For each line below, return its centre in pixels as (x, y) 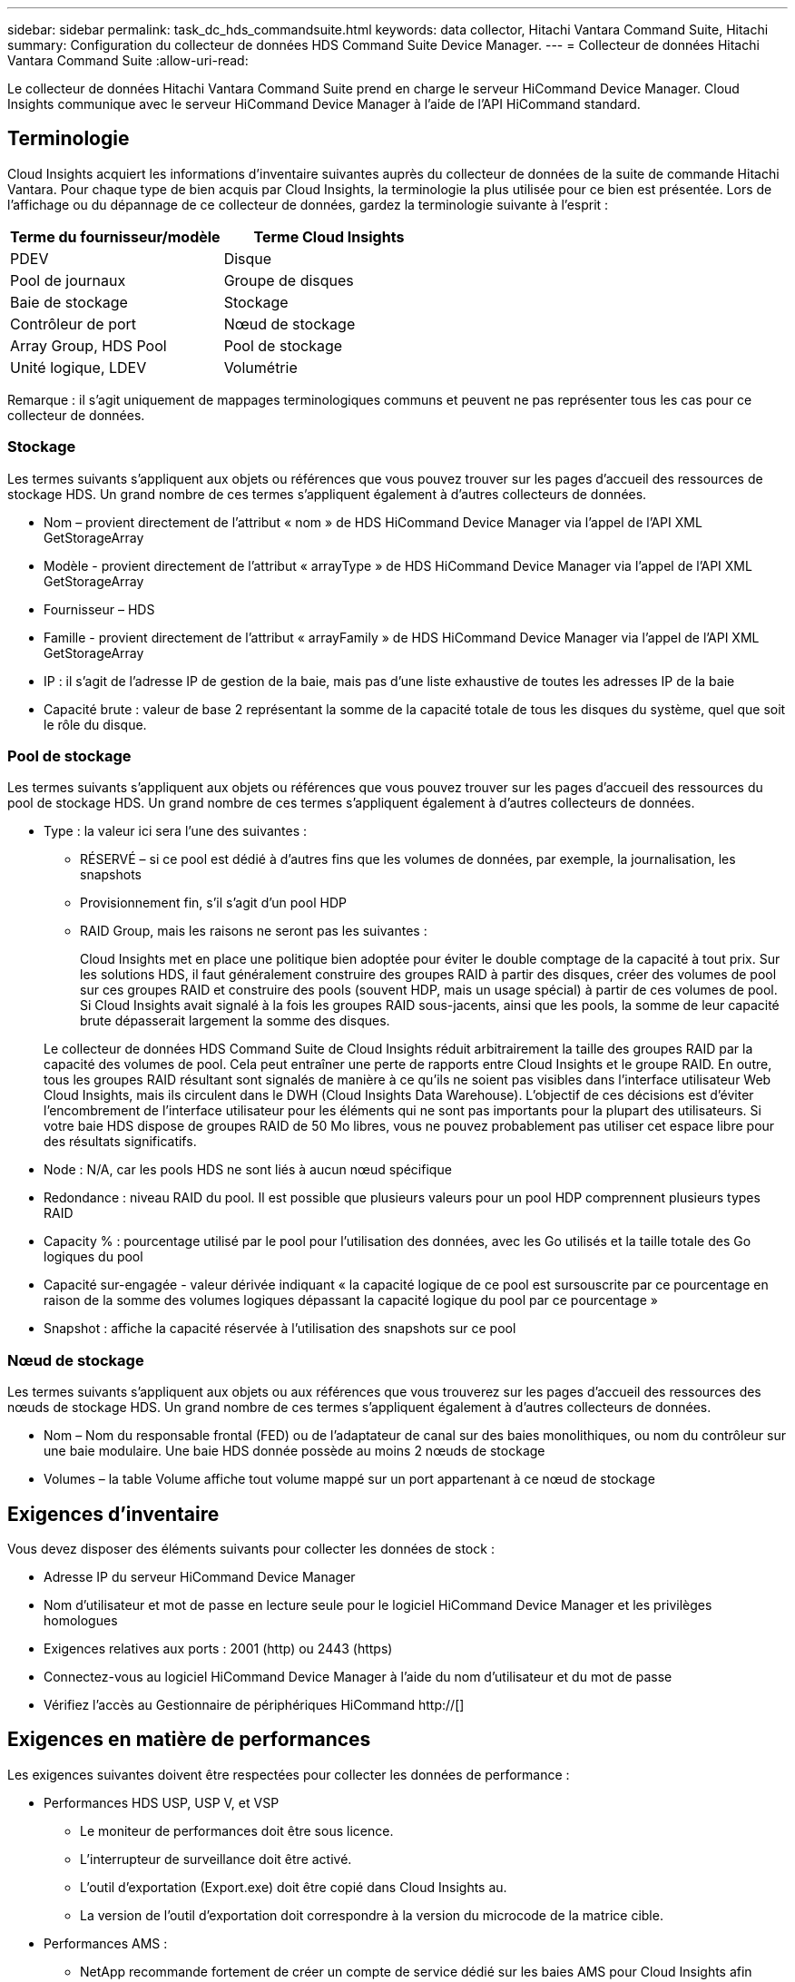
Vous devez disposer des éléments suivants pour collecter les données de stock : (251, 1548)
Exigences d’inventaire (113, 1514)
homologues (81, 1620)
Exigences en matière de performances (189, 1740)
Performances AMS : (106, 1943)
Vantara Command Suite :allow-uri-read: (128, 60)
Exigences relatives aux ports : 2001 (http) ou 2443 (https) (218, 1648)
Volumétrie (260, 367)
